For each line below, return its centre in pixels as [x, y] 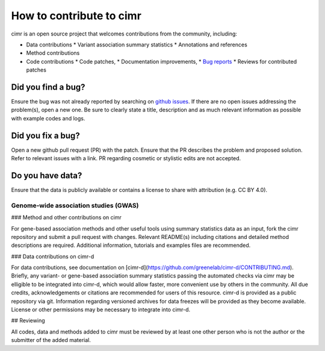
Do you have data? [47, 175]
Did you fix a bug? [46, 135]
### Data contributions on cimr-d [53, 256]
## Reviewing [28, 321]
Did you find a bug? [48, 87]
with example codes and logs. [48, 118]
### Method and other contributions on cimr [66, 217]
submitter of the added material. [51, 340]
